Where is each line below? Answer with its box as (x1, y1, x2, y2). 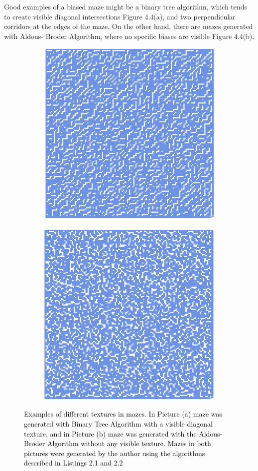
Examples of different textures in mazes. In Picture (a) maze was (24, 409, 222, 419)
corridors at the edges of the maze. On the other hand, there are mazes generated (4, 21, 253, 31)
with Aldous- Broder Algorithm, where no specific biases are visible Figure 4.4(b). (4, 30, 255, 41)
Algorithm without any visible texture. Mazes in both (47, 438, 211, 449)
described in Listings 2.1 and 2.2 (24, 458, 123, 468)
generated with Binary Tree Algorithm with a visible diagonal (24, 419, 213, 429)
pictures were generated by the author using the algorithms (24, 448, 205, 458)
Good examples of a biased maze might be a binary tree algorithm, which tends (4, 1, 248, 11)
